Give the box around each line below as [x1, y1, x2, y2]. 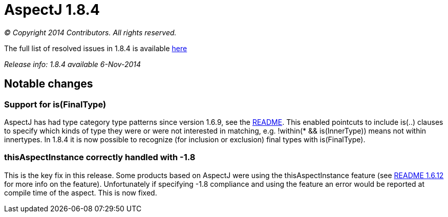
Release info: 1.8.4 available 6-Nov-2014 [4, 59, 141, 69]
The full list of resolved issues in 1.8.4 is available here [4, 44, 187, 53]
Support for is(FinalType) [4, 99, 106, 110]
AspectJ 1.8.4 [4, 1, 100, 18]
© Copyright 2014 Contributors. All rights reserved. [4, 28, 177, 37]
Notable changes [4, 77, 93, 91]
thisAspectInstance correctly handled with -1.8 [4, 152, 196, 163]
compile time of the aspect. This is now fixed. [4, 188, 157, 197]
